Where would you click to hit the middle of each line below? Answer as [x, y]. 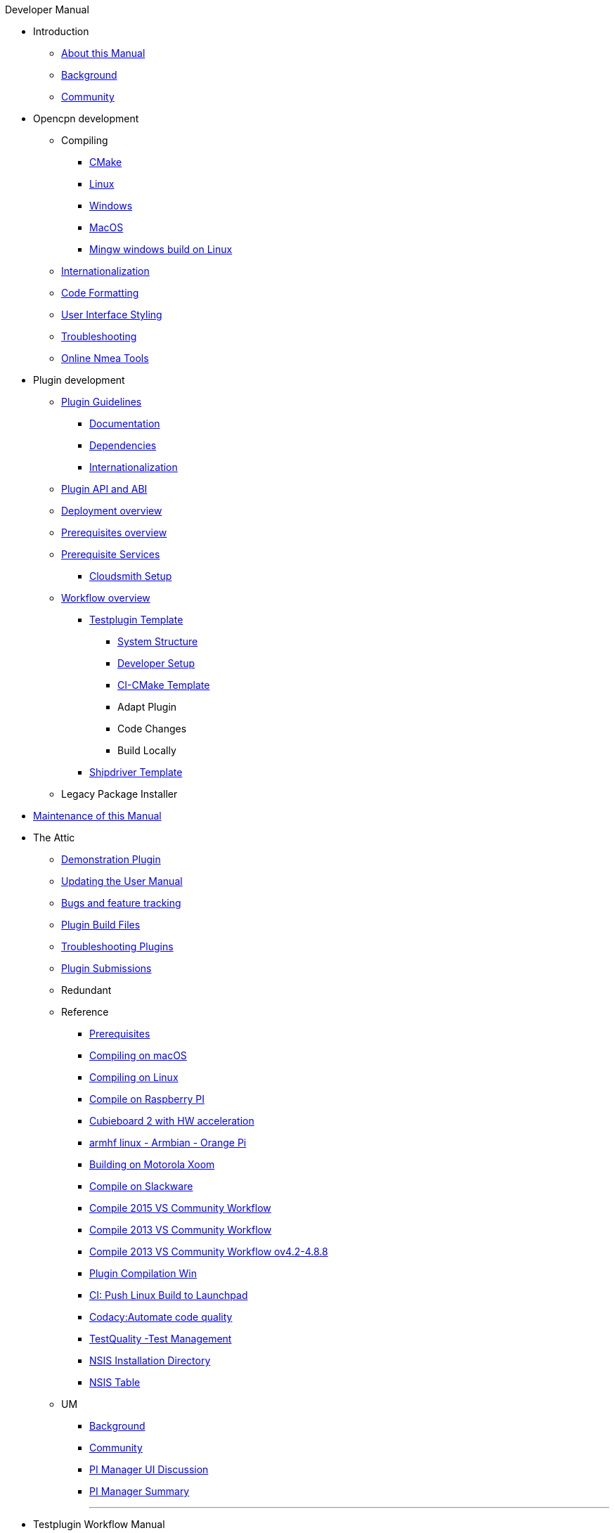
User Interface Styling [112, 315]
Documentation [125, 423]
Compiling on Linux [134, 1077]
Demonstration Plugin [111, 859]
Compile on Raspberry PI [147, 1099]
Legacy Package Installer [119, 794]
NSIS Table [115, 1382]
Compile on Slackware [141, 1186]
